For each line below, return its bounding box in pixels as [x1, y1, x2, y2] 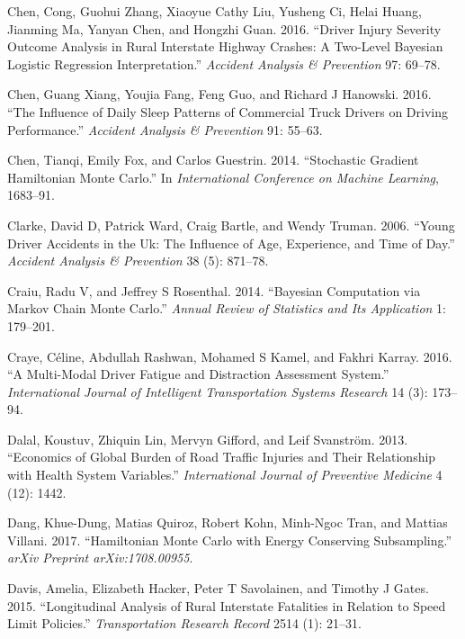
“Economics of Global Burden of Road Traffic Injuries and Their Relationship [7, 447, 436, 466]
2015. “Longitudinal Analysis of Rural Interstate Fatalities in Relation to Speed [7, 596, 446, 615]
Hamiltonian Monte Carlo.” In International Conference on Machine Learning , [7, 167, 439, 186]
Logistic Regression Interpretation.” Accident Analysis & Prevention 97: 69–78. [7, 54, 441, 73]
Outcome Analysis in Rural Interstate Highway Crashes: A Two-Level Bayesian [7, 37, 443, 56]
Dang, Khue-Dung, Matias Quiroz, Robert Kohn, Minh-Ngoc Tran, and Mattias [7, 513, 448, 532]
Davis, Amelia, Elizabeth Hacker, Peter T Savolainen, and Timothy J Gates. [7, 579, 429, 598]
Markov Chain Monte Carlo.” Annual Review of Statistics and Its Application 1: [7, 299, 446, 318]
